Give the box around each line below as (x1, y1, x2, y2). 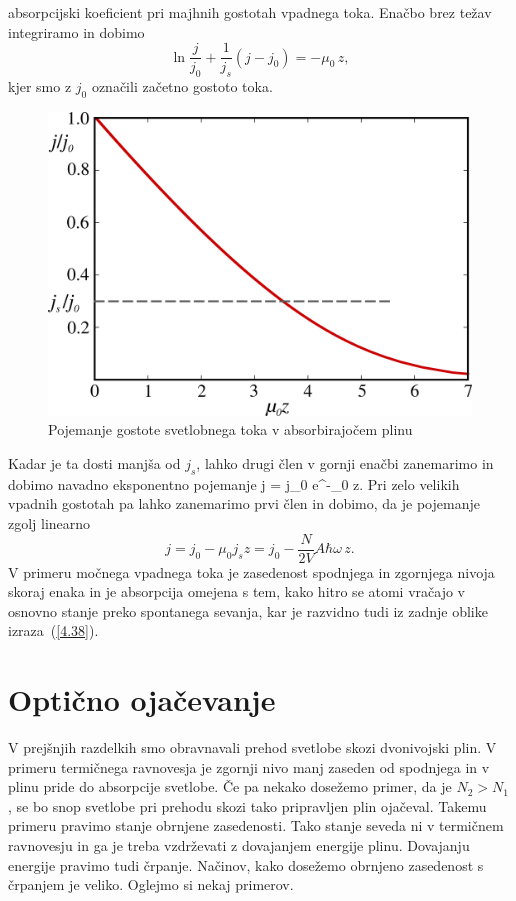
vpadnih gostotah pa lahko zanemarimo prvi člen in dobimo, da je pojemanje (8, 493, 480, 514)
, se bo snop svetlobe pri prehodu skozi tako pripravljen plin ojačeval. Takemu (8, 795, 487, 816)
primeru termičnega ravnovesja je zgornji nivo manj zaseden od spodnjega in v (8, 756, 490, 777)
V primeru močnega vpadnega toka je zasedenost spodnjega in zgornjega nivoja (8, 561, 495, 582)
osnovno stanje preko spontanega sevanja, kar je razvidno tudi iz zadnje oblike (8, 600, 488, 621)
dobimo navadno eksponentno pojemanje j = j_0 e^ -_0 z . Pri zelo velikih (8, 473, 460, 494)
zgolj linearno (8, 512, 91, 533)
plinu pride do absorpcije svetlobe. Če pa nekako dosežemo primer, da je (8, 776, 452, 797)
